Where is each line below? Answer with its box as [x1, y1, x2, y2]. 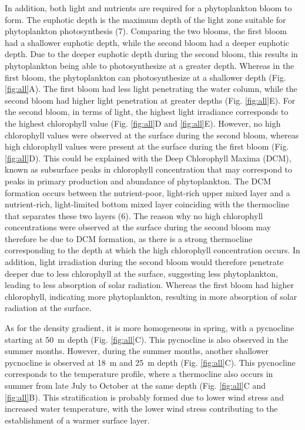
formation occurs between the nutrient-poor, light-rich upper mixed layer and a [5, 186, 290, 199]
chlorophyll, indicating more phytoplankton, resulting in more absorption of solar [5, 290, 297, 302]
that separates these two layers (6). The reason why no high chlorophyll [5, 209, 263, 221]
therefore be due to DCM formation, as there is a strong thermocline [5, 232, 253, 244]
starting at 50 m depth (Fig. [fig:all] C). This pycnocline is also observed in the [5, 333, 289, 345]
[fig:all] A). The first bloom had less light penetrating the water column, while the [5, 82, 297, 95]
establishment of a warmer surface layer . [5, 414, 150, 426]
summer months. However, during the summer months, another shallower [5, 345, 269, 357]
